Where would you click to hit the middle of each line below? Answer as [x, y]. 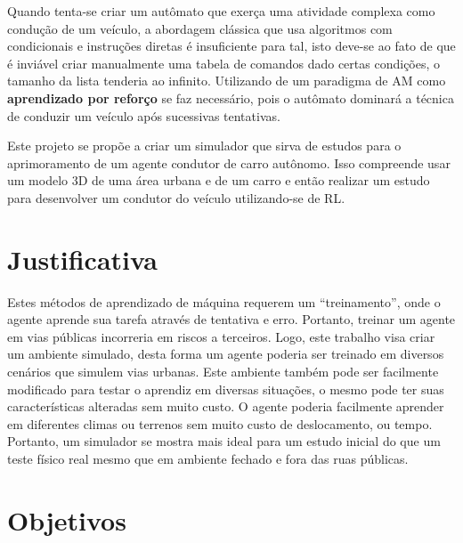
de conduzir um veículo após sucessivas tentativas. [144, 115]
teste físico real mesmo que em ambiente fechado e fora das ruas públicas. [208, 458]
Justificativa [82, 259]
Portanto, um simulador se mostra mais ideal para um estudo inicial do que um [224, 441]
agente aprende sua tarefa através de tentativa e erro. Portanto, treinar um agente [231, 319]
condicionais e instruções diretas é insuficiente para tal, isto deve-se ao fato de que [231, 46]
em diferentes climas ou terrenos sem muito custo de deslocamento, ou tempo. [220, 423]
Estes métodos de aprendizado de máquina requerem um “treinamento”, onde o [224, 301]
